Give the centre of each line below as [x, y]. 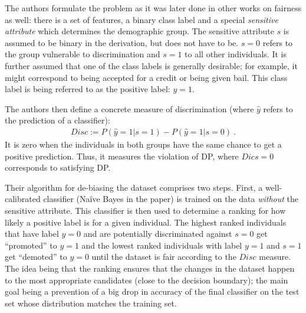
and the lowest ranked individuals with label [162, 245]
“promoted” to [31, 245]
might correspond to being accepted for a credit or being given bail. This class [146, 77]
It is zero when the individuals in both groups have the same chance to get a [143, 144]
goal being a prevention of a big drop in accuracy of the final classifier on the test [152, 291]
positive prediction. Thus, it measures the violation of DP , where [122, 156]
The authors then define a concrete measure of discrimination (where [129, 108]
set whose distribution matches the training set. [91, 303]
